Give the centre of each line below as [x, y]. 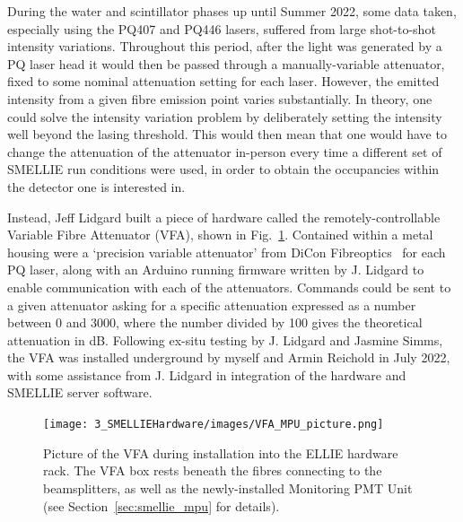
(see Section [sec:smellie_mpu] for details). [162, 505]
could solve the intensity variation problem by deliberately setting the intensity [225, 116]
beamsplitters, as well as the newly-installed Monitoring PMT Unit [228, 487]
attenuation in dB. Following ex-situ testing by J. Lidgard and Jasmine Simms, [225, 339]
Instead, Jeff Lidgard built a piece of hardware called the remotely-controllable [224, 217]
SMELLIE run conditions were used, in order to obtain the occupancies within [223, 169]
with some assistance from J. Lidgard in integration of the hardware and [207, 374]
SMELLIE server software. [80, 392]
